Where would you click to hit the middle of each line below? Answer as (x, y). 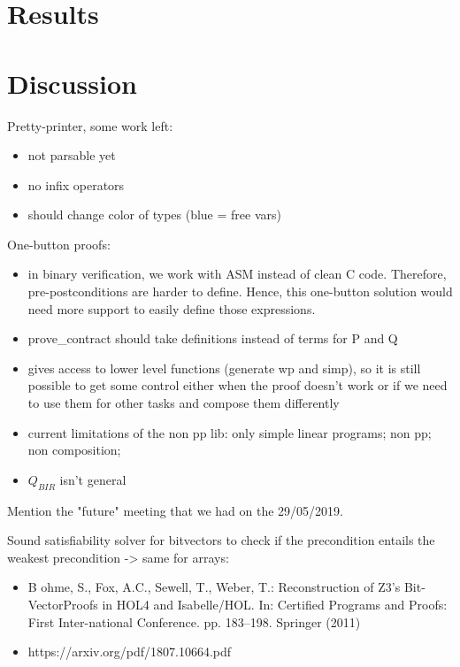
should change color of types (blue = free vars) (154, 215)
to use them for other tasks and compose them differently (184, 403)
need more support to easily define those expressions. (172, 308)
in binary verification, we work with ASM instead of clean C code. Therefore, (237, 274)
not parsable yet (72, 155)
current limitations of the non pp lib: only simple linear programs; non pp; (230, 432)
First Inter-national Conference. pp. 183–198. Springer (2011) (194, 621)
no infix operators (76, 184)
